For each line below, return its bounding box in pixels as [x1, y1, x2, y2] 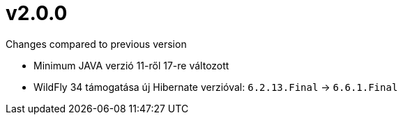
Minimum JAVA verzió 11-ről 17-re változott [33, 59, 229, 71]
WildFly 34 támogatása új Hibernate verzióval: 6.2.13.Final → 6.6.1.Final [33, 80, 398, 93]
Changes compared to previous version [6, 37, 187, 50]
